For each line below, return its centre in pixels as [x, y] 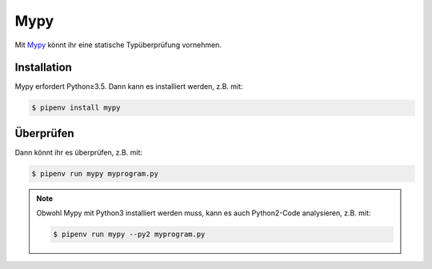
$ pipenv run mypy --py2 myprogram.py [129, 235]
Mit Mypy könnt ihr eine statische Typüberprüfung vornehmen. [118, 45]
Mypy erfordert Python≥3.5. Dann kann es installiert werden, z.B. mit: [129, 86]
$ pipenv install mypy [76, 108]
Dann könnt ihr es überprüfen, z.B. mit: [79, 152]
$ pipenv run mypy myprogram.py [95, 173]
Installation [43, 68]
